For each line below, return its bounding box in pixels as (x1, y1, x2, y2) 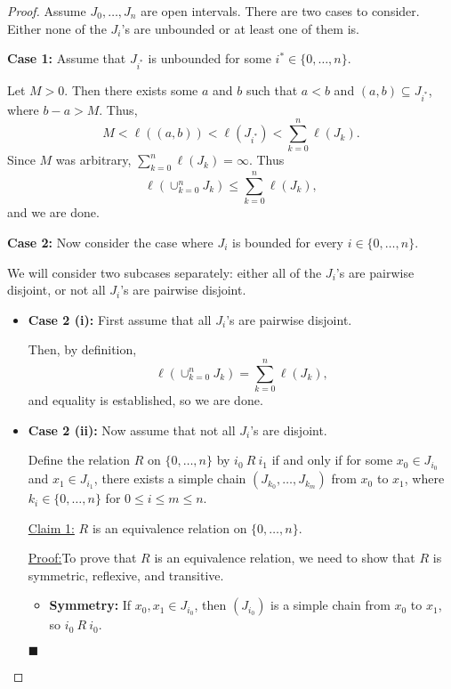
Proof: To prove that (28, 548, 137, 567)
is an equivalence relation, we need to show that (154, 548, 415, 567)
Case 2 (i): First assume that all (28, 310, 212, 328)
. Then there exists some (64, 80, 198, 99)
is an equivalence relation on (92, 518, 247, 537)
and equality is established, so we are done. (28, 391, 263, 409)
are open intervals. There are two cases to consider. (141, 2, 420, 20)
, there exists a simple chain (93, 469, 246, 488)
